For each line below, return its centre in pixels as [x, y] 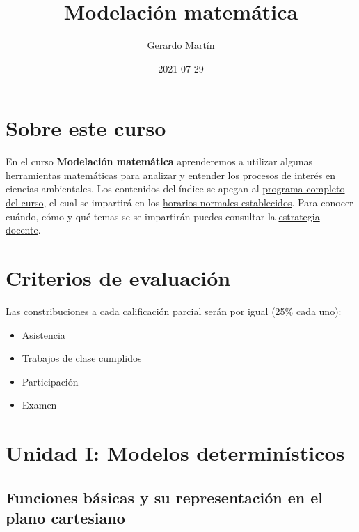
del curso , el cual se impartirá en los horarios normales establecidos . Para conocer [179, 203]
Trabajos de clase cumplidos [82, 358]
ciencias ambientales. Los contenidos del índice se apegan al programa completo [175, 189]
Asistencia [43, 334]
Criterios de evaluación [118, 278]
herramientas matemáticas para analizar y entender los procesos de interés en [170, 175]
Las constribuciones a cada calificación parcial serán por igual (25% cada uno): [174, 311]
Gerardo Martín [181, 45]
